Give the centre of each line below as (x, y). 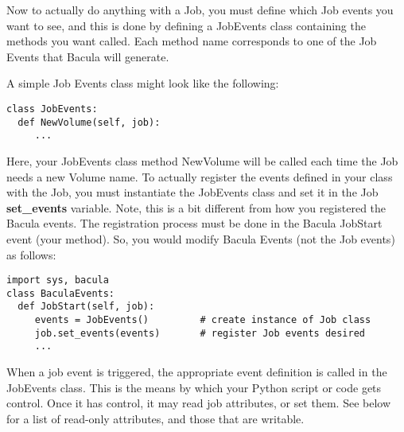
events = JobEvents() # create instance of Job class (203, 320)
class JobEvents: (52, 109)
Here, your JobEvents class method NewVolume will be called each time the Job (202, 160)
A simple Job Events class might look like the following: (143, 83)
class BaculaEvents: (61, 293)
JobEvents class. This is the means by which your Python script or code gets (194, 387)
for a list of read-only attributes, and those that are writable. (155, 418)
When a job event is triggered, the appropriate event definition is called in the (197, 372)
